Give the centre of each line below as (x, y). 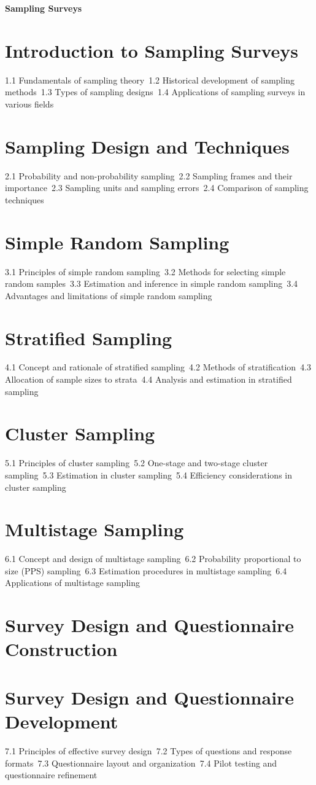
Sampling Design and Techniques (147, 146)
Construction (61, 649)
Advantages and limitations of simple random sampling (109, 295)
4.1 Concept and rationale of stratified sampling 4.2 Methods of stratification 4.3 (158, 367)
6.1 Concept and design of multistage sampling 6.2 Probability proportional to (153, 559)
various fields (29, 103)
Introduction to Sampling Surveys (152, 50)
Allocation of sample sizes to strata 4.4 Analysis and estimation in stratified (148, 379)
